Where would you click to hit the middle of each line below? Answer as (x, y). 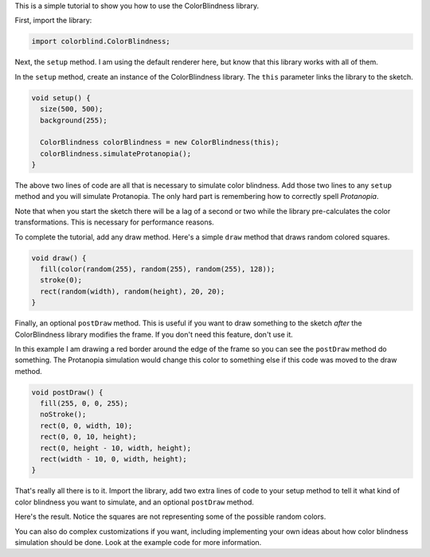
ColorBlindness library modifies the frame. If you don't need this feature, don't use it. (154, 334)
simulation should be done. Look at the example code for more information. (138, 542)
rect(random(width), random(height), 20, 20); (133, 291)
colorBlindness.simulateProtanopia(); (115, 154)
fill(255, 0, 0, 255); (84, 403)
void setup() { (61, 98)
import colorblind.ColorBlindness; (101, 41)
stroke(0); (61, 280)
